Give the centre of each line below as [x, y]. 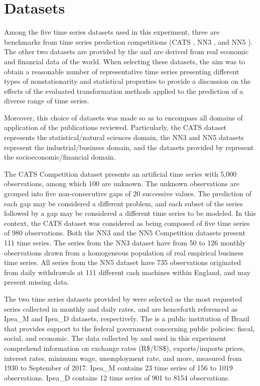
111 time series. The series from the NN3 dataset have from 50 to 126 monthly [125, 242]
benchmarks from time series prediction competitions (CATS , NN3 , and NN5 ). [128, 41]
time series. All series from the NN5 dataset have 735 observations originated [123, 262]
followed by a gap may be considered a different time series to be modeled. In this [130, 213]
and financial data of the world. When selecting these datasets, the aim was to [125, 61]
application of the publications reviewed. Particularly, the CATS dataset [115, 127]
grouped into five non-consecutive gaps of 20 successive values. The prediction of [128, 194]
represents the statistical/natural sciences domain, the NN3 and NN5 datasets [124, 137]
